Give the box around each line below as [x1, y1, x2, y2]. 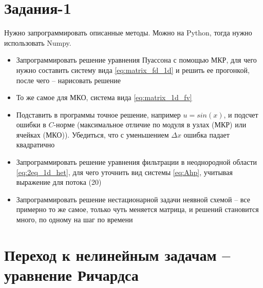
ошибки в [16, 119, 46, 130]
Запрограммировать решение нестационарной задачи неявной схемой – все [16, 194, 250, 204]
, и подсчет [223, 109, 258, 120]
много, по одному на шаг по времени [16, 214, 133, 225]
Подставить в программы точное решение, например [16, 109, 181, 120]
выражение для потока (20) [16, 177, 102, 187]
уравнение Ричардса [4, 264, 139, 285]
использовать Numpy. [4, 37, 71, 48]
